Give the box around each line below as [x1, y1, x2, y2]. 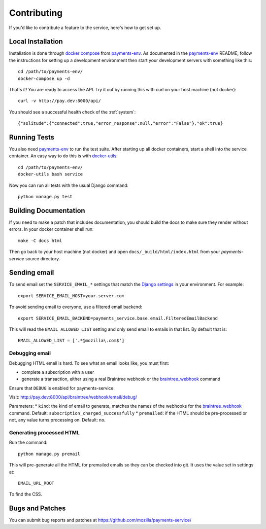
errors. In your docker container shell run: [9, 226, 94, 232]
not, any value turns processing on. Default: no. [9, 417, 106, 423]
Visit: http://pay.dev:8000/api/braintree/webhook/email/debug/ [9, 394, 137, 400]
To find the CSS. [9, 491, 42, 497]
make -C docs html [18, 238, 63, 244]
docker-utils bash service [18, 172, 83, 177]
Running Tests [9, 133, 54, 141]
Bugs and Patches [9, 504, 66, 513]
